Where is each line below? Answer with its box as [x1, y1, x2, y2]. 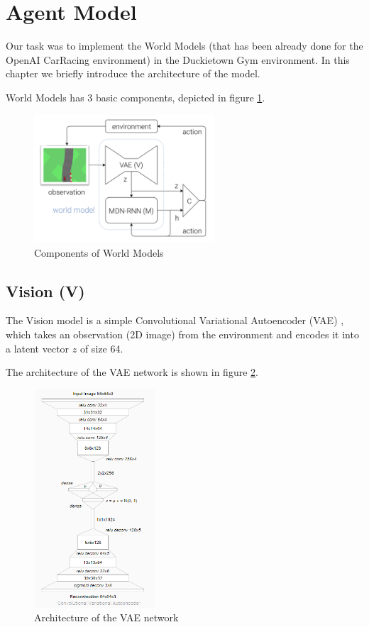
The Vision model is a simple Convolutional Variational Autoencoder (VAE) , [6, 313, 344, 328]
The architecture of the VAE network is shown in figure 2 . [6, 365, 258, 379]
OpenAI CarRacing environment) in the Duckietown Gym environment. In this [6, 52, 350, 67]
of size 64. [79, 340, 123, 355]
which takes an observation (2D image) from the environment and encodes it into [6, 326, 359, 341]
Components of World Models [34, 245, 164, 260]
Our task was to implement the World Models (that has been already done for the [6, 38, 363, 53]
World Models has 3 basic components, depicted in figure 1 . [6, 89, 265, 104]
